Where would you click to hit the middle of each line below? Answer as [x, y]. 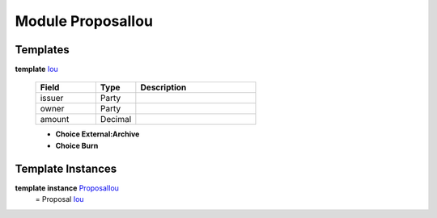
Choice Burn [77, 145]
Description [163, 87]
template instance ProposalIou [67, 188]
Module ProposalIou [84, 21]
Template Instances [66, 168]
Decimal [116, 119]
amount [55, 119]
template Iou [36, 69]
